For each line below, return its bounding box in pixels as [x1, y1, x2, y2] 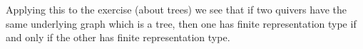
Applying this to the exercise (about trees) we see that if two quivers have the [6, 2, 347, 16]
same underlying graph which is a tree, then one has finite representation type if [6, 16, 357, 31]
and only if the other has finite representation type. [6, 30, 230, 45]
